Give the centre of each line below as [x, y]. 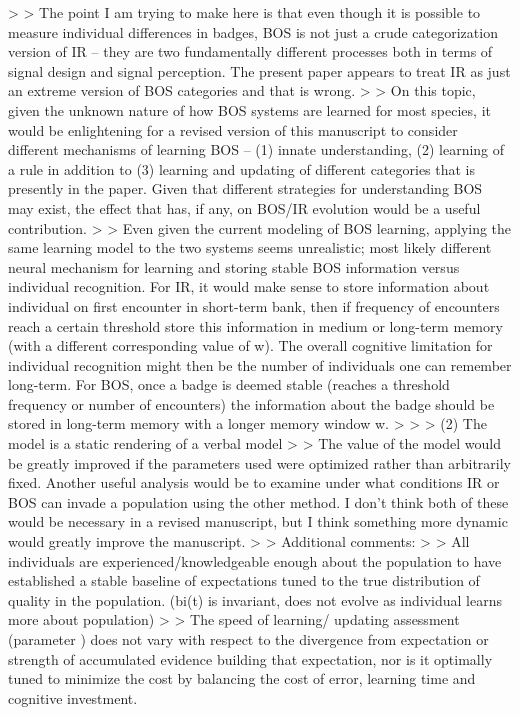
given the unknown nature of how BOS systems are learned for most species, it [249, 109]
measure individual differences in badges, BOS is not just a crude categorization [253, 31]
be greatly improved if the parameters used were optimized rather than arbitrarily [260, 462]
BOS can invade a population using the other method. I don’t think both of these [258, 501]
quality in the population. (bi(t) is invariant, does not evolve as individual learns [255, 599]
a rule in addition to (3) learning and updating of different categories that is [242, 168]
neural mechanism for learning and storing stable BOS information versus [234, 266]
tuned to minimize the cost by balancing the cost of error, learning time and [242, 678]
